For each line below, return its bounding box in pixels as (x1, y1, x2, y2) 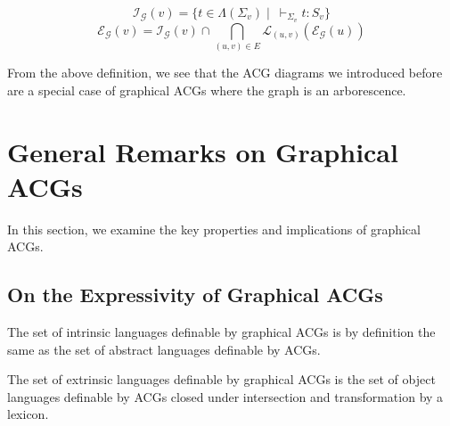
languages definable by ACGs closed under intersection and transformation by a (7, 387, 444, 406)
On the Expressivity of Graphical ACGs (7, 281, 383, 308)
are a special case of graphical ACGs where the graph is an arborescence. (7, 80, 406, 99)
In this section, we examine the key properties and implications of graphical (7, 219, 421, 238)
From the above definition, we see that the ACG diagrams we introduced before (7, 63, 443, 82)
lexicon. (7, 405, 49, 423)
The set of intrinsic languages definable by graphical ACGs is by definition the (7, 323, 436, 341)
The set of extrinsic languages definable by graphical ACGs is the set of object (7, 370, 436, 389)
